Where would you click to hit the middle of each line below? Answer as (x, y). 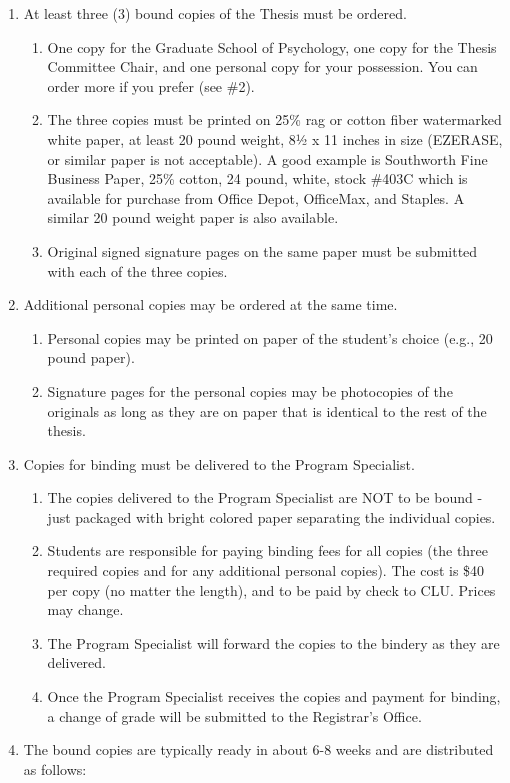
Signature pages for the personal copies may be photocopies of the (250, 390)
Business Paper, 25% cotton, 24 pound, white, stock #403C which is (257, 178)
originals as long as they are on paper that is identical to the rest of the (267, 410)
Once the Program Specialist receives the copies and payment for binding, (274, 696)
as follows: (55, 768)
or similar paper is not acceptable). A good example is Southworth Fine (267, 158)
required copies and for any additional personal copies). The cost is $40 (266, 570)
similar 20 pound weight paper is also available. (193, 217)
